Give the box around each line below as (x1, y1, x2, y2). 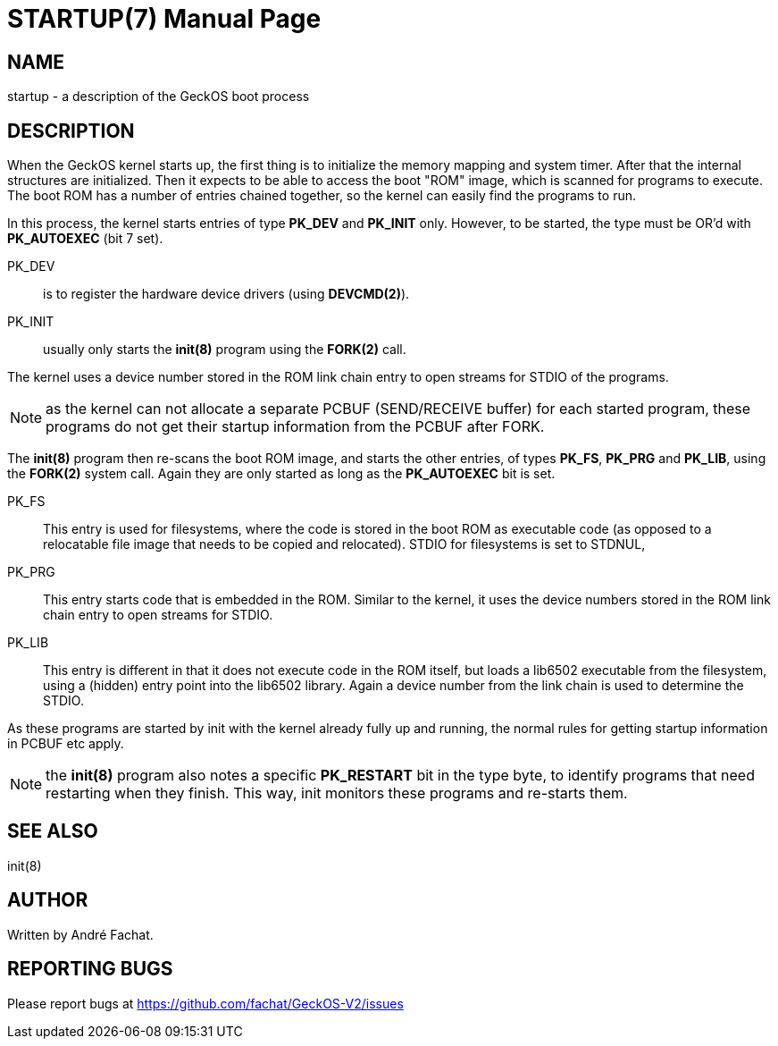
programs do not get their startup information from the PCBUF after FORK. (46, 418, 545, 436)
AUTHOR (7, 889, 88, 912)
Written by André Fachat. (7, 926, 154, 942)
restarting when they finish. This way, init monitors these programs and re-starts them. (46, 784, 628, 803)
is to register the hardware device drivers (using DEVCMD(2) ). (43, 286, 410, 302)
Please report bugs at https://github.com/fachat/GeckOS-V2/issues (7, 995, 404, 1011)
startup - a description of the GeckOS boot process (7, 89, 310, 105)
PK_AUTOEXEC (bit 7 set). (7, 231, 163, 247)
